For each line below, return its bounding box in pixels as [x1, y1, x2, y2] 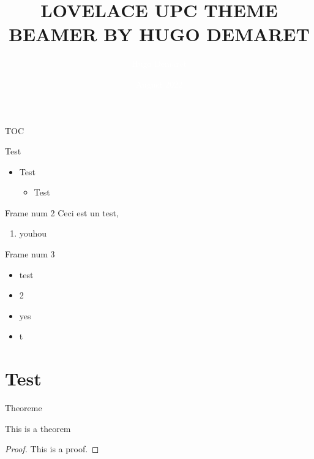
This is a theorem [5, 422, 71, 434]
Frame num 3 [5, 248, 55, 260]
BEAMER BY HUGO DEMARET [9, 21, 310, 47]
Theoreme [5, 401, 42, 414]
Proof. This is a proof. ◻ [5, 442, 99, 455]
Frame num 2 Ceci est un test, [5, 206, 119, 219]
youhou [19, 227, 47, 240]
